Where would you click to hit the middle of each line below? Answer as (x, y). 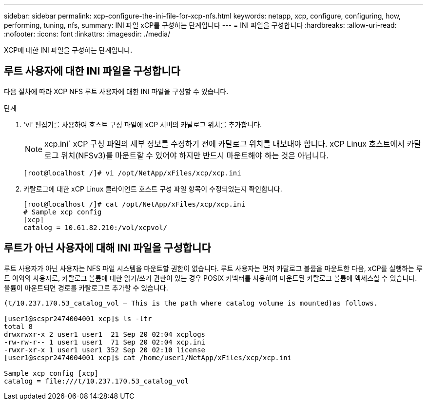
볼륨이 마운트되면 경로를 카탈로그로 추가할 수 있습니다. (86, 288)
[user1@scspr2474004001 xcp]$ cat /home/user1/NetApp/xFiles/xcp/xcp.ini (148, 357)
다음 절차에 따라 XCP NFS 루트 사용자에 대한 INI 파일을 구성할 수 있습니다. (116, 91)
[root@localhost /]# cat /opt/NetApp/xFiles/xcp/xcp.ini (135, 204)
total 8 (19, 326)
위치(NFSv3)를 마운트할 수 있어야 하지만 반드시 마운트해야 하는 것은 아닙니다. (195, 155)
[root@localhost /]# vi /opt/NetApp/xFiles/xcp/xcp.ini (132, 173)
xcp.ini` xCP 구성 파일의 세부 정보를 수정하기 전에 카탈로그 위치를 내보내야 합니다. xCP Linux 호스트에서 (225, 144)
